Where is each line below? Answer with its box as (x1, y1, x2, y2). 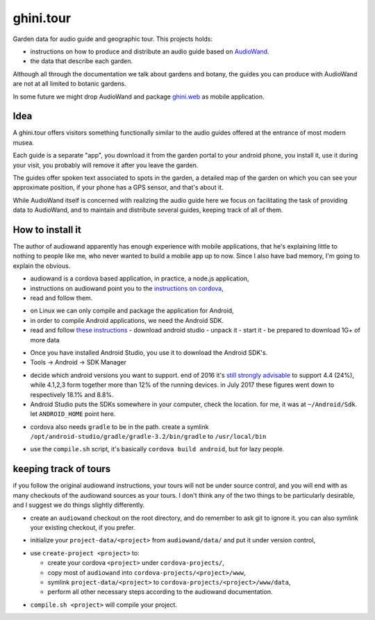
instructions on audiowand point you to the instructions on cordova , (30, 284, 224, 292)
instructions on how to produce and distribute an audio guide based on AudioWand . (30, 47, 270, 56)
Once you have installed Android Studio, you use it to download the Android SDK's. (30, 348, 268, 357)
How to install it (12, 224, 81, 235)
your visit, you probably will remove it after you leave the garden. (12, 160, 199, 169)
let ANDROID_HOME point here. (30, 410, 116, 418)
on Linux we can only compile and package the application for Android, (30, 306, 234, 315)
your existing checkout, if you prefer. (30, 523, 135, 531)
